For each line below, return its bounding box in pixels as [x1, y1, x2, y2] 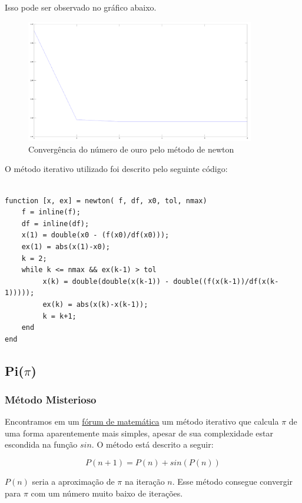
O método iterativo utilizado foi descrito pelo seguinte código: [5, 163, 228, 175]
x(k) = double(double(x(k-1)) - [42, 277, 170, 286]
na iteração [124, 475, 165, 488]
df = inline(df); [21, 219, 89, 228]
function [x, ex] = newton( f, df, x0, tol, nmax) [5, 196, 207, 205]
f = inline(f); [21, 208, 81, 217]
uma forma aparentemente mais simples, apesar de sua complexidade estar [5, 426, 273, 439]
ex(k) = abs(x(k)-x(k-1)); [42, 300, 148, 309]
